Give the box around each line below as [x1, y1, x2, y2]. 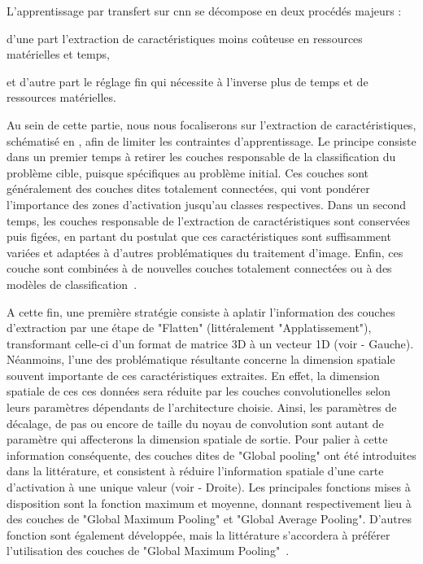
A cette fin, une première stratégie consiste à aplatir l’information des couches [7, 303, 395, 320]
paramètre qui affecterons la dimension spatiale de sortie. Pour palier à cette [7, 431, 388, 448]
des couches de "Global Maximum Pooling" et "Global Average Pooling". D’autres [7, 510, 412, 527]
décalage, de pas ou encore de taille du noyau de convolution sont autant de [7, 414, 384, 431]
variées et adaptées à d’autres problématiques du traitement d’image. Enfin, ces [7, 243, 403, 260]
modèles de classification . [7, 275, 137, 292]
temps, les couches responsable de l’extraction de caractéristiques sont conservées [7, 212, 410, 229]
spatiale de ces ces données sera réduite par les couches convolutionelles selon [7, 383, 391, 400]
